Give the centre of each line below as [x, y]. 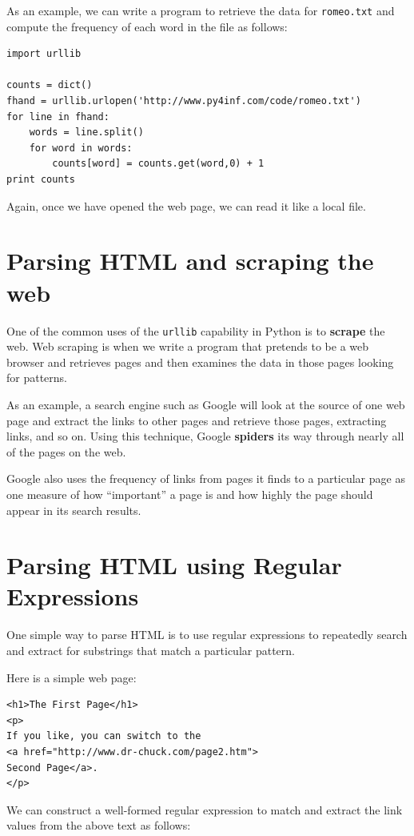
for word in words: [81, 148]
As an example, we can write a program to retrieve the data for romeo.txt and [201, 10]
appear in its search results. [74, 510]
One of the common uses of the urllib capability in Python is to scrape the [196, 330]
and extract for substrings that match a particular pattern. [151, 650]
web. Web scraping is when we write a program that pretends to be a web [188, 346]
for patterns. [37, 378]
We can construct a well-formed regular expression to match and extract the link [205, 809]
